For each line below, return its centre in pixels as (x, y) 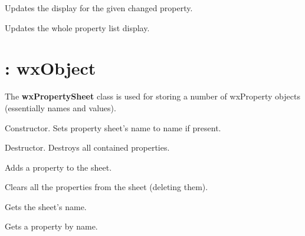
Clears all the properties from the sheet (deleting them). (106, 187)
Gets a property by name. (51, 226)
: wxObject (50, 68)
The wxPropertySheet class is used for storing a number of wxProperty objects (152, 96)
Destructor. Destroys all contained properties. (87, 147)
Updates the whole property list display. (77, 27)
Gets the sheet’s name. (46, 206)
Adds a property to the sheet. (58, 167)
